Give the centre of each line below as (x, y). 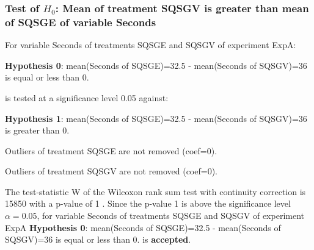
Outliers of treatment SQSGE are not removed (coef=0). (111, 150)
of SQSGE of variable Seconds (81, 22)
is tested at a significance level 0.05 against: (87, 97)
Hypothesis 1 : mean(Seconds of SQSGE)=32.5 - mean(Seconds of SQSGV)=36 (156, 118)
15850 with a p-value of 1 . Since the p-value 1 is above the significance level (148, 203)
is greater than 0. (37, 130)
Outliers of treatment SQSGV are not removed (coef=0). (111, 171)
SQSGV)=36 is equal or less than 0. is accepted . (98, 239)
